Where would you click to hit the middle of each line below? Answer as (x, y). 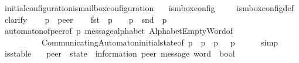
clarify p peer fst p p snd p (86, 19)
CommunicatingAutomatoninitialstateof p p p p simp (160, 42)
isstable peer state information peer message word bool (120, 53)
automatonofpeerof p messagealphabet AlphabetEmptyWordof (119, 31)
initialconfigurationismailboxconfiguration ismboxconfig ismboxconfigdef (149, 8)
